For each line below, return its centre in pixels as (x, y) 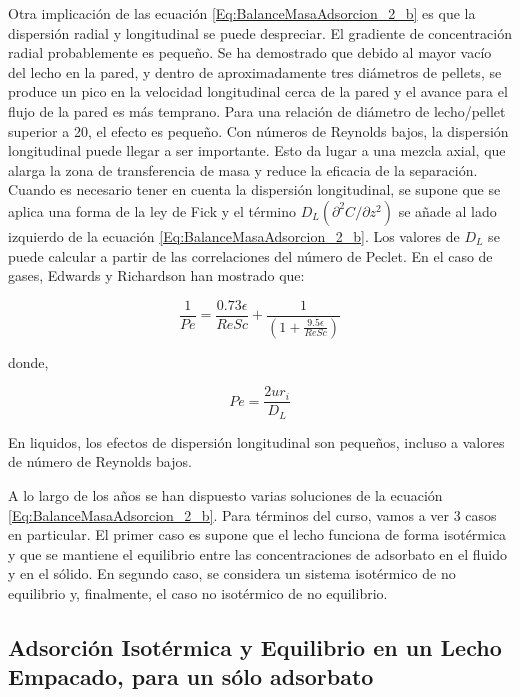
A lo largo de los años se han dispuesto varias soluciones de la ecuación (225, 494)
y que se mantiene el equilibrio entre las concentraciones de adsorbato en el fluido (257, 553)
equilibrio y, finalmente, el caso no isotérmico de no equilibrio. (198, 592)
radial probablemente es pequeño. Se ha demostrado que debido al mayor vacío (250, 52)
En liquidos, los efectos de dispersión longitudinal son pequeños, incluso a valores (256, 441)
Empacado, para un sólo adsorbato (191, 676)
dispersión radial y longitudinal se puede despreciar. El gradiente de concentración (260, 32)
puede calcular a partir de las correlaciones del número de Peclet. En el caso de (250, 255)
